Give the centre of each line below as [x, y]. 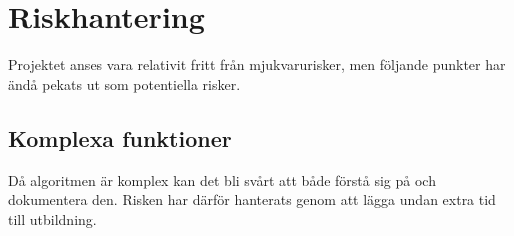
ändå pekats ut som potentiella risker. [124, 83]
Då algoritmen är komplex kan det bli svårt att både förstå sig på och [222, 179]
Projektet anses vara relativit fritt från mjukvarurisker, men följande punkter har [257, 64]
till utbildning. [52, 218]
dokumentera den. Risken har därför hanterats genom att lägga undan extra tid [252, 199]
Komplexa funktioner [120, 137]
